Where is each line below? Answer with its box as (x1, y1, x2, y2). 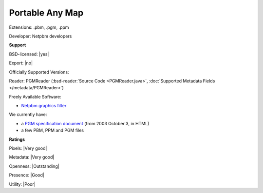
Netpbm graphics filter (21, 103, 67, 109)
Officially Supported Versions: (9, 69, 69, 75)
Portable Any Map (9, 7, 84, 18)
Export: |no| (9, 60, 33, 66)
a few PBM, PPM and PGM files (21, 127, 84, 134)
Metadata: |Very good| (9, 154, 55, 160)
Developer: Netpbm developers (9, 33, 72, 39)
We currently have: (9, 112, 47, 117)
